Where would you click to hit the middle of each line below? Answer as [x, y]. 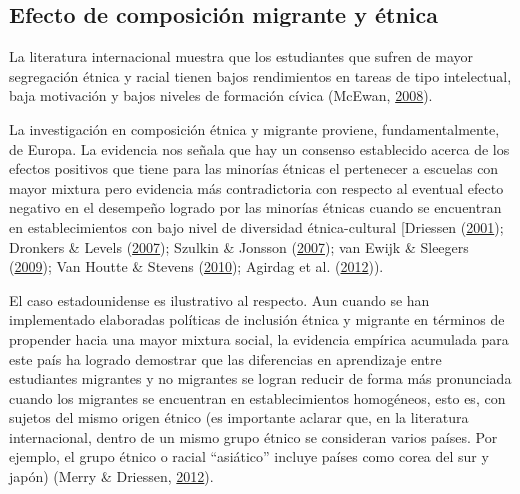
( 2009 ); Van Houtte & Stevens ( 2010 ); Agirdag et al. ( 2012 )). [196, 266]
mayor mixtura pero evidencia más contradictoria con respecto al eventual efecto [256, 187]
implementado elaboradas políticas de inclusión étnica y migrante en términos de [257, 319]
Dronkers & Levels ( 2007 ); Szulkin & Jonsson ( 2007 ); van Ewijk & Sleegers [239, 246]
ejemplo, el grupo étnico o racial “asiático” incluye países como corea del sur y [249, 456]
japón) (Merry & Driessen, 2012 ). [111, 476]
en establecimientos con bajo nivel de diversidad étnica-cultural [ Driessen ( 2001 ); [256, 226]
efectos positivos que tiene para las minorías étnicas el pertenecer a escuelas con [254, 168]
